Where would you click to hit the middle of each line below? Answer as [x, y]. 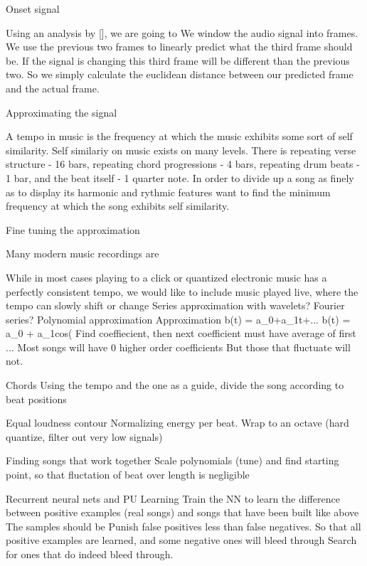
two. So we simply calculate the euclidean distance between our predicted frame [180, 74]
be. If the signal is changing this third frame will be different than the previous [178, 60]
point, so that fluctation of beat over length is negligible [128, 475]
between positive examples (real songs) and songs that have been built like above [182, 512]
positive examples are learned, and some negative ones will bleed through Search [181, 540]
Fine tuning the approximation [73, 229]
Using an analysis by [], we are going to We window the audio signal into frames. [182, 32]
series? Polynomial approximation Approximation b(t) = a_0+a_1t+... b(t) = [178, 319]
